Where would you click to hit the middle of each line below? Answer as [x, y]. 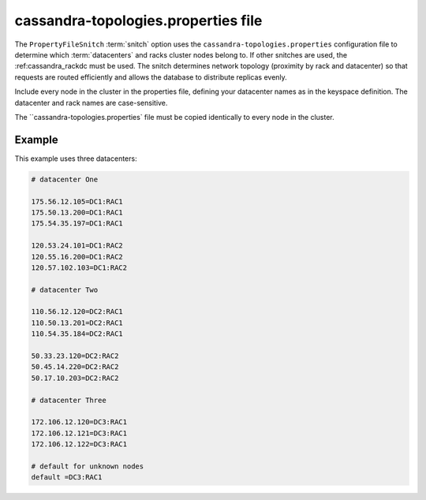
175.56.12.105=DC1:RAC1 [77, 201]
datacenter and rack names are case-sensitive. [91, 103]
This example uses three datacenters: [76, 159]
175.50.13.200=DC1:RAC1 [77, 212]
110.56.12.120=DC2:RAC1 [77, 312]
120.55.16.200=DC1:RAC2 [77, 257]
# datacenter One [65, 179]
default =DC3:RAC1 [67, 478]
